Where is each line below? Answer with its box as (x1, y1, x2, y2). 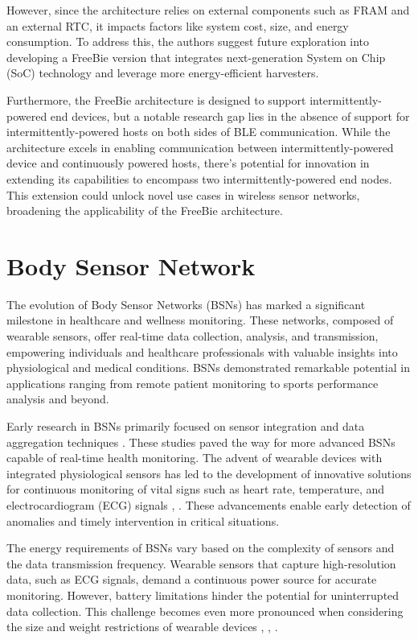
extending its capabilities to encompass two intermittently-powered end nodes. (6, 170, 392, 187)
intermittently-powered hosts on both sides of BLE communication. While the (6, 123, 391, 140)
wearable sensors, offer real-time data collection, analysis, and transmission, (6, 328, 379, 345)
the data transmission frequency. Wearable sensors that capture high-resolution (6, 555, 396, 572)
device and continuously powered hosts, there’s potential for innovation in (6, 155, 370, 171)
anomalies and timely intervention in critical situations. (6, 512, 280, 529)
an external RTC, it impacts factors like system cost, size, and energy (6, 17, 349, 34)
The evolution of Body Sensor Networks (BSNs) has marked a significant (6, 295, 366, 312)
